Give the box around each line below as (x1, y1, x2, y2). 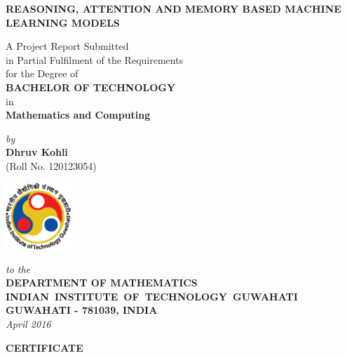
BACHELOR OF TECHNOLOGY (6, 79, 176, 94)
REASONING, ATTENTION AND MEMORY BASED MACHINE (6, 1, 341, 15)
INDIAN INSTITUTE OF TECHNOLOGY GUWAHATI (6, 289, 298, 303)
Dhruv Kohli (6, 145, 68, 159)
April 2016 (6, 316, 51, 331)
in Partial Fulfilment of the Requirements (6, 52, 184, 67)
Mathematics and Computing (6, 107, 151, 122)
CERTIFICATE (6, 340, 83, 354)
